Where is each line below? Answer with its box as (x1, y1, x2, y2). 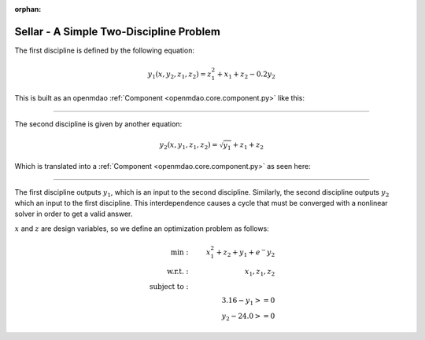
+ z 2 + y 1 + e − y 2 (216, 247, 275, 258)
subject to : (150, 283, 189, 291)
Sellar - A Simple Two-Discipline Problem (14, 24, 220, 38)
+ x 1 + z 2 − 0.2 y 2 (216, 69, 275, 80)
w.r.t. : (166, 267, 189, 276)
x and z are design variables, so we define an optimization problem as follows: (14, 224, 269, 233)
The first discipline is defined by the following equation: (14, 46, 194, 55)
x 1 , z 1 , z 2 (244, 267, 275, 278)
